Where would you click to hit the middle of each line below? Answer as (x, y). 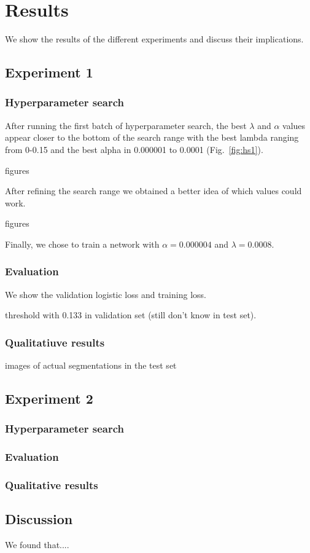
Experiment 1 (49, 72)
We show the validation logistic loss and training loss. (106, 294)
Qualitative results (52, 485)
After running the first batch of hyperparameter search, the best (126, 125)
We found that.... (37, 545)
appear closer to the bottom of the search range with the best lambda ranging (152, 137)
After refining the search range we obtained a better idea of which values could (153, 191)
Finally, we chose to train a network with (82, 244)
